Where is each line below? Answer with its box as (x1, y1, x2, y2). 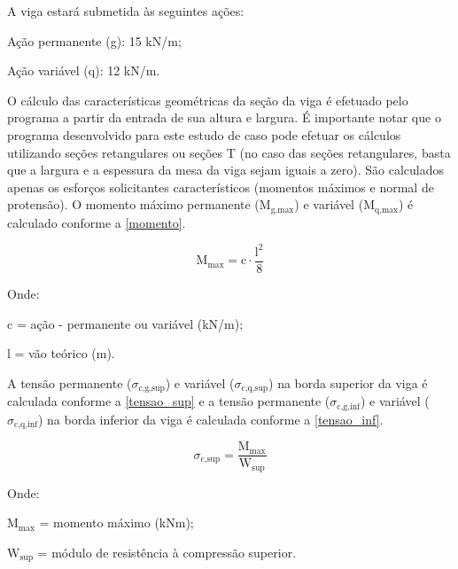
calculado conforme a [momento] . (7, 213, 186, 231)
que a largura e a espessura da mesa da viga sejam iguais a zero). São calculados (7, 160, 444, 179)
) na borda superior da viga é (268, 373, 428, 392)
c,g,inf (337, 401, 361, 411)
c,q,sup (241, 384, 268, 394)
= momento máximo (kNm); (39, 513, 194, 532)
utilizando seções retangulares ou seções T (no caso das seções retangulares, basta (7, 143, 451, 161)
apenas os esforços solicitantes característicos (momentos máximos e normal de (7, 177, 434, 196)
